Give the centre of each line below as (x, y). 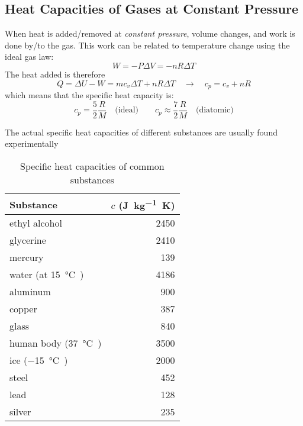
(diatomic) (215, 110)
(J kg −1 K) (147, 204)
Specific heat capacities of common (92, 166)
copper (23, 309)
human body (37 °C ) (56, 343)
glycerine (28, 240)
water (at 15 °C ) (47, 275)
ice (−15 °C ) (39, 360)
